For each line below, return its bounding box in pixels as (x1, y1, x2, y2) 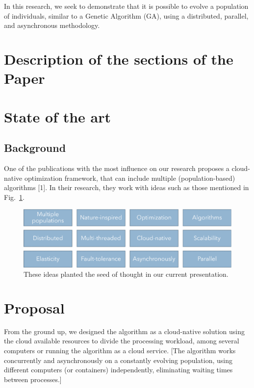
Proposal (4, 297, 65, 317)
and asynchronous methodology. (4, 20, 100, 30)
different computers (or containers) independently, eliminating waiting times (4, 364, 233, 375)
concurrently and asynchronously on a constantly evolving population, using (4, 355, 233, 365)
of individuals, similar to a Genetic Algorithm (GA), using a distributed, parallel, (4, 10, 249, 21)
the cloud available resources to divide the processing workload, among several (4, 336, 239, 346)
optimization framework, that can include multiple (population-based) (24, 172, 235, 183)
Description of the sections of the (4, 48, 233, 69)
